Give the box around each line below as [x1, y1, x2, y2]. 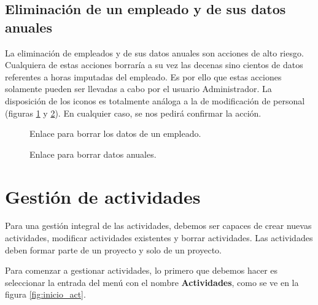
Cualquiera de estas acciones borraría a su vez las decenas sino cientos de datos [5, 58, 303, 71]
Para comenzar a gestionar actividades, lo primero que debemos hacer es [5, 264, 278, 277]
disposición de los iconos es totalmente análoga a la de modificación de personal [5, 94, 305, 107]
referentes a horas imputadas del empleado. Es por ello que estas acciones [5, 70, 282, 83]
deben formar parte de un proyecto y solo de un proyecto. [5, 243, 222, 256]
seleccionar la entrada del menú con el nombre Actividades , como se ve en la [5, 276, 299, 288]
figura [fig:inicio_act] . [5, 288, 86, 301]
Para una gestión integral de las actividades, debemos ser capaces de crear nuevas [5, 219, 312, 232]
